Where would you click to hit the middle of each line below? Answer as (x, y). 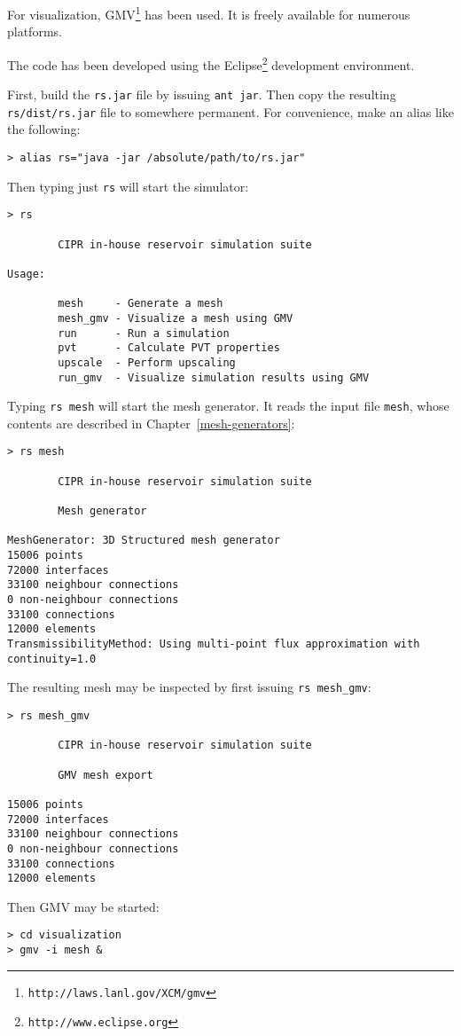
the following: (44, 129)
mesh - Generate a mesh (141, 304)
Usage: (26, 274)
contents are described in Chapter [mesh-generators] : (151, 423)
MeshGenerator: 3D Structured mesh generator (144, 541)
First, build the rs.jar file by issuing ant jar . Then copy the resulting (202, 94)
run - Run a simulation (144, 333)
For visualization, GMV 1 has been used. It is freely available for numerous (209, 13)
